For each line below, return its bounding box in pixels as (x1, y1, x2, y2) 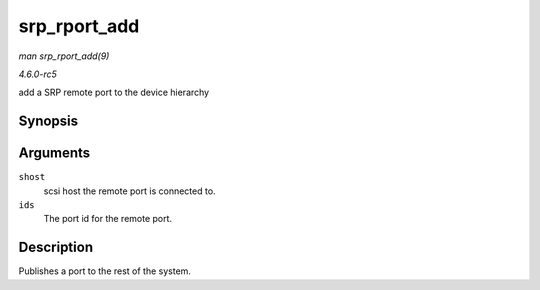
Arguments (18, 145, 91, 162)
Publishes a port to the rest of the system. (18, 265, 192, 277)
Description (18, 239, 94, 256)
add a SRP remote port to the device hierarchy (18, 86, 210, 99)
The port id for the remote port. (43, 213, 173, 225)
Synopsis (18, 113, 79, 130)
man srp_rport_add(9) (18, 50, 110, 62)
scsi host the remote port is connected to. (43, 185, 216, 197)
